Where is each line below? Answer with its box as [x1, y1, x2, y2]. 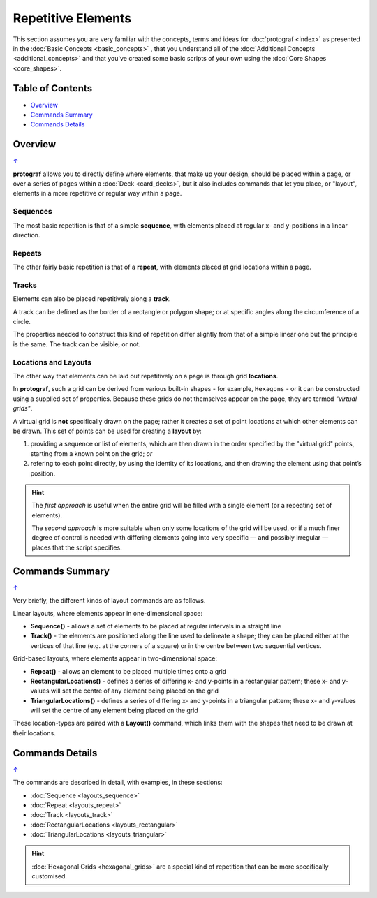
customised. [31, 872, 68, 881]
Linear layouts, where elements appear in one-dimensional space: [13, 609, 202, 617]
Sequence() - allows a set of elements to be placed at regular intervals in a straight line [30, 621, 282, 630]
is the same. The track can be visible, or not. [13, 339, 141, 348]
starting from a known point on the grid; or [30, 449, 153, 457]
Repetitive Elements [13, 10, 132, 26]
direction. [13, 231, 40, 240]
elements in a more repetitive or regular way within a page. [13, 189, 182, 198]
